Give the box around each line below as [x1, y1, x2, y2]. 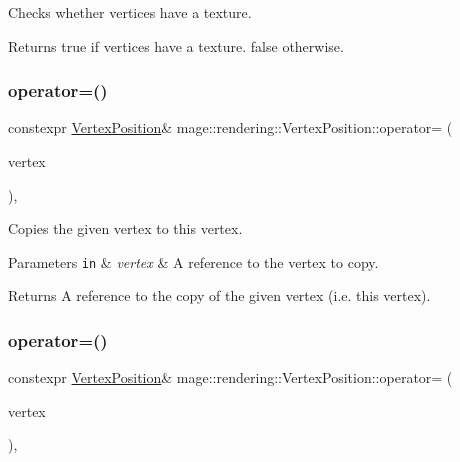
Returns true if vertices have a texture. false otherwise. [8, 35, 344, 56]
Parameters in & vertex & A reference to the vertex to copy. [8, 251, 379, 272]
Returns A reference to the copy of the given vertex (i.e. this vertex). [8, 285, 431, 306]
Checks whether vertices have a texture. [8, 2, 252, 22]
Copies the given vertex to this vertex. [8, 218, 243, 239]
